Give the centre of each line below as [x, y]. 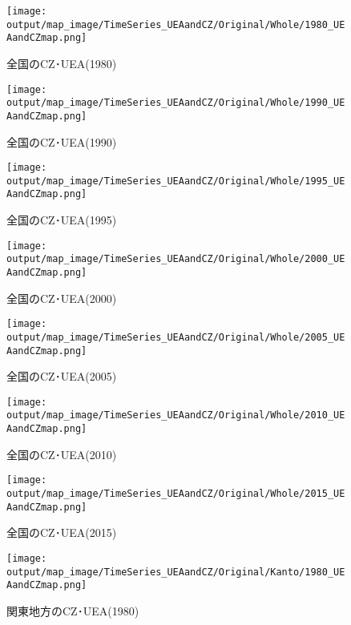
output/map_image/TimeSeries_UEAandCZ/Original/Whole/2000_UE [176, 259]
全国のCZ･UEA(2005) [62, 376]
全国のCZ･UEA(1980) [62, 63]
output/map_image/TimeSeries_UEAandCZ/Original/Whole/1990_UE [176, 103]
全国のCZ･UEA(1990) [62, 141]
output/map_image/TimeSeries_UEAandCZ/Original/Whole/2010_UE [176, 415]
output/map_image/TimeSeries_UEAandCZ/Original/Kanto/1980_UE [176, 572]
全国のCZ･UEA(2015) [62, 532]
